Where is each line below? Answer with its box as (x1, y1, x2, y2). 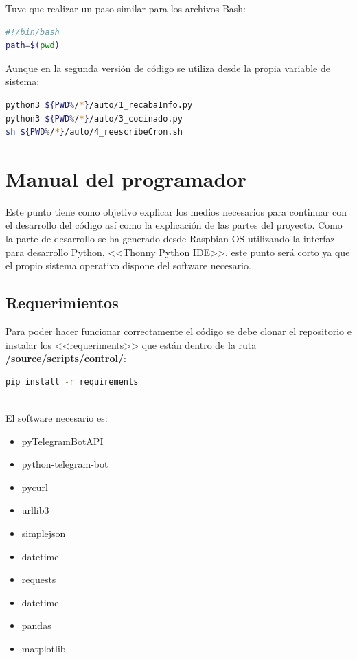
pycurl (21, 479, 48, 494)
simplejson (21, 525, 66, 540)
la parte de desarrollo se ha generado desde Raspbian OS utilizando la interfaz (5, 231, 335, 246)
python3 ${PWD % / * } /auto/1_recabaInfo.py (5, 100, 193, 110)
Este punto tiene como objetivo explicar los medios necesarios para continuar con (5, 204, 347, 218)
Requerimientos (5, 292, 119, 313)
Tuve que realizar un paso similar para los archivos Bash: (5, 1, 246, 15)
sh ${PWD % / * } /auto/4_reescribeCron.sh (5, 127, 183, 137)
